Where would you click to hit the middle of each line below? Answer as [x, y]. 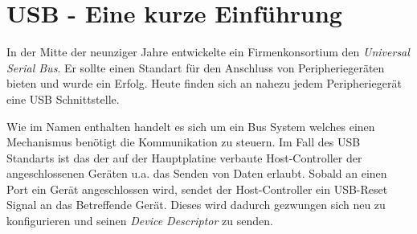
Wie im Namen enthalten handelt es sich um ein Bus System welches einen [191, 126]
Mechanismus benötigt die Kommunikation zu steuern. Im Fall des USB [184, 142]
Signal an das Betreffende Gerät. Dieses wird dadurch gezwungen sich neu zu [196, 205]
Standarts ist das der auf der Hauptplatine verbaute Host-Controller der [184, 157]
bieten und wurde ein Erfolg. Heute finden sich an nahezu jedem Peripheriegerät [204, 83]
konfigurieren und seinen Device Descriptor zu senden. [140, 221]
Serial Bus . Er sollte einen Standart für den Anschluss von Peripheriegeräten [196, 67]
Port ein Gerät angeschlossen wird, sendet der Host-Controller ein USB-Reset [197, 189]
